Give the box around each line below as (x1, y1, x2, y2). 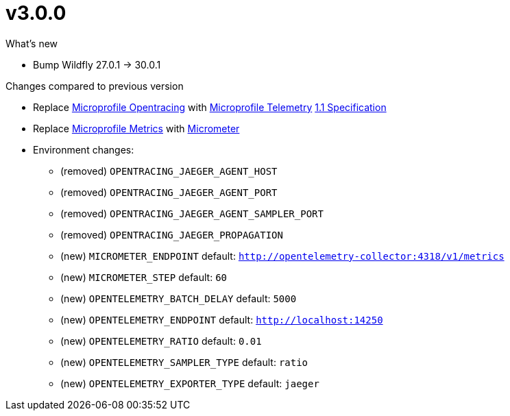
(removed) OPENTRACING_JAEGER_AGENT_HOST (60, 164, 278, 177)
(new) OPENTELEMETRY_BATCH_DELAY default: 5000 (60, 292, 297, 304)
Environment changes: (33, 143, 134, 156)
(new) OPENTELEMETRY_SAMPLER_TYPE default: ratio (60, 356, 308, 368)
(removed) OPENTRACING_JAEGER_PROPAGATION (60, 228, 283, 241)
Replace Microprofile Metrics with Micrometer (33, 122, 240, 134)
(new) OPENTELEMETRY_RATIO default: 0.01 (60, 334, 262, 347)
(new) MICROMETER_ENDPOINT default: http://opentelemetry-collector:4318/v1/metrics (60, 249, 505, 262)
